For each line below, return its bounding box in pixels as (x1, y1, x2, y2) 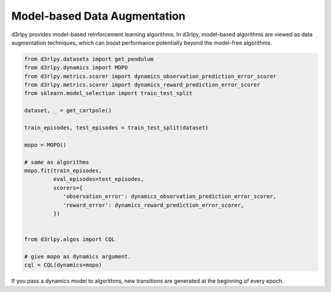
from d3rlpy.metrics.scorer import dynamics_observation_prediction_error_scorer (24, 72, 277, 80)
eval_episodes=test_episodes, (53, 175, 144, 183)
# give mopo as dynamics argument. (24, 253, 131, 260)
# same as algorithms (24, 158, 89, 166)
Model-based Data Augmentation (11, 9, 186, 23)
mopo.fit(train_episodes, (24, 167, 102, 174)
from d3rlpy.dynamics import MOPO (24, 64, 128, 71)
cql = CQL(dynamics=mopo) (24, 261, 102, 269)
